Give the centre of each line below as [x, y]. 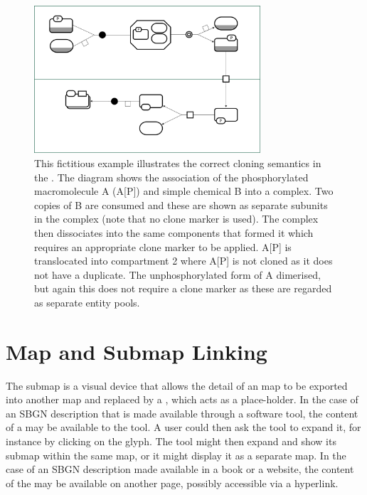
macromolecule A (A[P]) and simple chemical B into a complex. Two [184, 191]
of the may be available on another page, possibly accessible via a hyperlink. [172, 483]
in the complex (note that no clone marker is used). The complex [176, 219]
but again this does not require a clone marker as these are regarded [183, 288]
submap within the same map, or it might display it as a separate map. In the [176, 455]
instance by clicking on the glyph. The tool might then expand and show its [171, 441]
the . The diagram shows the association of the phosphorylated [171, 177]
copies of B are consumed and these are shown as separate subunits [181, 204]
